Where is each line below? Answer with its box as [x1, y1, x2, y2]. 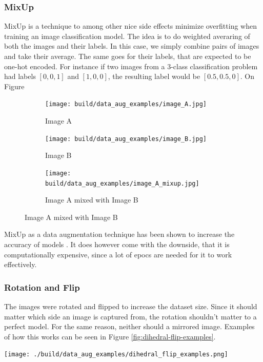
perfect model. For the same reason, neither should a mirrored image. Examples [4, 321, 255, 332]
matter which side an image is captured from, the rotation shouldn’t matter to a [4, 311, 257, 321]
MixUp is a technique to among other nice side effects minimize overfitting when [4, 21, 257, 31]
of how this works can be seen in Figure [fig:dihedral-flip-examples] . [4, 331, 216, 341]
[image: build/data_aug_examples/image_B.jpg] [45, 135, 207, 143]
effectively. [4, 259, 37, 270]
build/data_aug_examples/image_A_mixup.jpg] [45, 179, 199, 187]
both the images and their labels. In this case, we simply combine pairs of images [4, 41, 259, 51]
